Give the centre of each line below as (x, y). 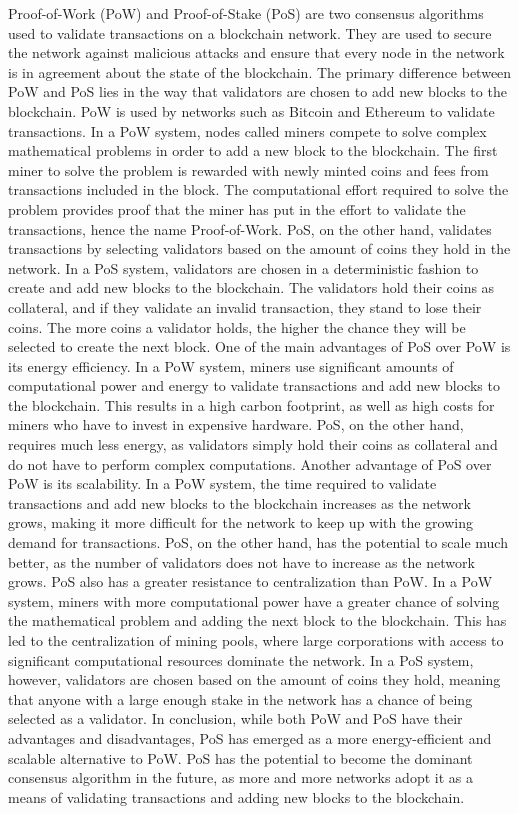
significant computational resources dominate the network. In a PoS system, (241, 659)
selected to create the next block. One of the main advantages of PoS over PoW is (259, 346)
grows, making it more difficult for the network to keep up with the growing (240, 522)
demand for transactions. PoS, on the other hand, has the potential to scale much (258, 542)
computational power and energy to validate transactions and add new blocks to (254, 385)
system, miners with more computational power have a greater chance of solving (254, 600)
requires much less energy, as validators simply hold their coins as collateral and (253, 444)
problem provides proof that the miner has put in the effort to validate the (237, 208)
